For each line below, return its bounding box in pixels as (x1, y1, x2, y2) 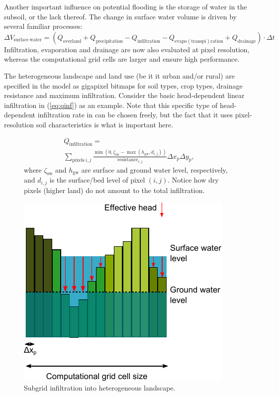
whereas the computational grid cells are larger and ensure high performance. (4, 54, 240, 64)
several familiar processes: (4, 21, 83, 31)
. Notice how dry (168, 175, 219, 185)
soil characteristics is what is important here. (36, 119, 174, 129)
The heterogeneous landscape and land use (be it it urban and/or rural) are (4, 70, 235, 81)
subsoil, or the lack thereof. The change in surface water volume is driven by (4, 11, 237, 21)
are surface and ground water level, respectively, (81, 164, 228, 175)
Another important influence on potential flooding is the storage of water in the (4, 1, 247, 11)
